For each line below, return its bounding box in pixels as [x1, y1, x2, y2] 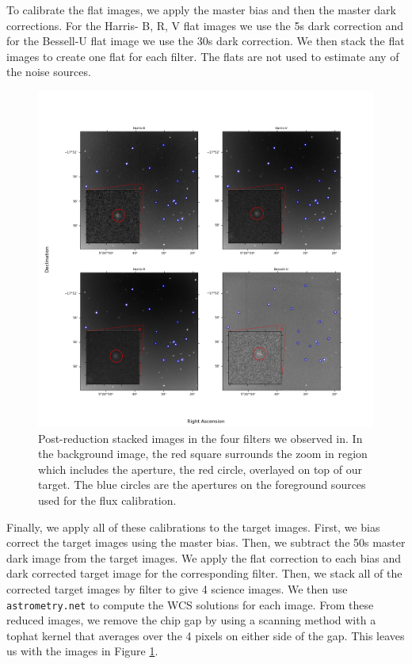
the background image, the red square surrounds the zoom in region [38, 445, 368, 462]
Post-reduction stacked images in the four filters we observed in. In [38, 429, 363, 446]
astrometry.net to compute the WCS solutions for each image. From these [6, 596, 374, 612]
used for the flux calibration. [38, 491, 177, 508]
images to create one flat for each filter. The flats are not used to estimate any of [6, 48, 399, 64]
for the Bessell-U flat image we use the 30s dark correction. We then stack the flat [6, 32, 405, 49]
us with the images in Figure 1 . [6, 643, 158, 659]
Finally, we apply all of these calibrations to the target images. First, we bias [6, 518, 380, 535]
